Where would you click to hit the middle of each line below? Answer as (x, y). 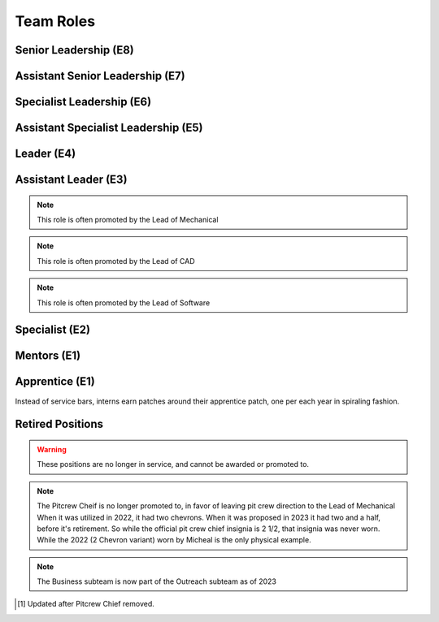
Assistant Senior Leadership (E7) (100, 76)
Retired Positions (59, 424)
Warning (52, 449)
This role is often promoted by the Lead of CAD (116, 261)
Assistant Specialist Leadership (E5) (109, 128)
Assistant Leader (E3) (71, 180)
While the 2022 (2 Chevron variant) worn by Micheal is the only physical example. (174, 540)
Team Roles (55, 21)
